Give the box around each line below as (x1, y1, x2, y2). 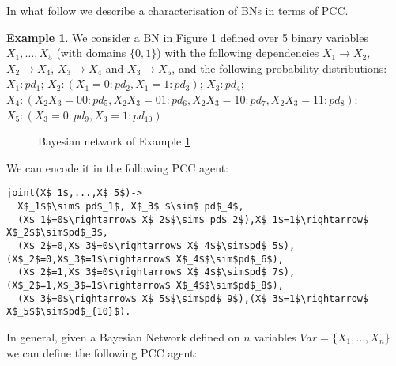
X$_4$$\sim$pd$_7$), (187, 266, 296, 278)
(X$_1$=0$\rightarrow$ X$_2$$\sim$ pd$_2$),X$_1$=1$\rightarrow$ (17, 213, 369, 225)
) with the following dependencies (157, 44, 319, 61)
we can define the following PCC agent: (6, 344, 198, 360)
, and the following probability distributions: (172, 59, 387, 76)
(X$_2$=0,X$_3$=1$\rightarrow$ (6, 253, 171, 265)
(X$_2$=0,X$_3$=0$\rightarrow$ (17, 240, 182, 251)
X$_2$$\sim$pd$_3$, (6, 227, 108, 239)
